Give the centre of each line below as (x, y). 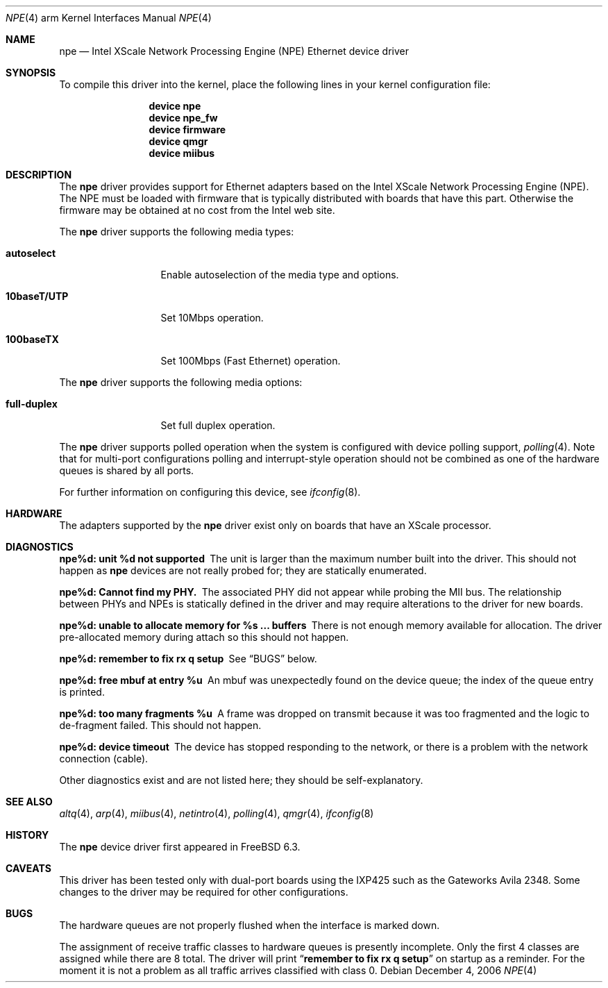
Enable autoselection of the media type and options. (280, 275)
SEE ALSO (29, 802)
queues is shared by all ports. (127, 470)
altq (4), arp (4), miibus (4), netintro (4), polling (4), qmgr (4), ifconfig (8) (217, 813)
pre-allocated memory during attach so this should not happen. (204, 637)
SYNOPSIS (31, 73)
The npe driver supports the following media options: (181, 382)
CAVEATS (28, 868)
